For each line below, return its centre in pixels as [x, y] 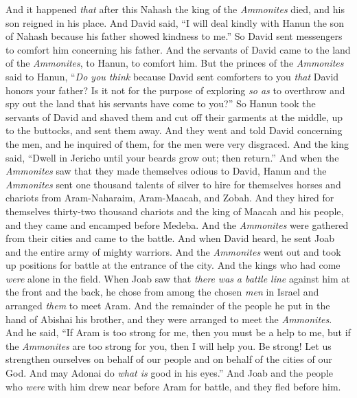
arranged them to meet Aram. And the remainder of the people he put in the [168, 306]
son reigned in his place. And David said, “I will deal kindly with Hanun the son [175, 22]
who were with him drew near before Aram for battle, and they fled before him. [173, 386]
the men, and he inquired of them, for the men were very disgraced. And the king [177, 143]
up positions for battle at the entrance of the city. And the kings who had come [173, 265]
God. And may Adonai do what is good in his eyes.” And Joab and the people [169, 373]
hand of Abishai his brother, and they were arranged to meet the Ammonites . [169, 319]
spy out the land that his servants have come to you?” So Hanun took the [161, 103]
